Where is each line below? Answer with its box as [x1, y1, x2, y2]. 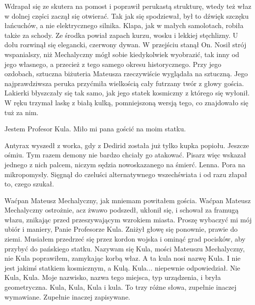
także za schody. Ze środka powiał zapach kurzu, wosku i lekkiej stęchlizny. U [4, 30, 238, 40]
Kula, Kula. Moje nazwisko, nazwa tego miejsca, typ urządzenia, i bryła [4, 272, 221, 282]
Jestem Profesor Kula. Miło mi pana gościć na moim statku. [4, 123, 186, 134]
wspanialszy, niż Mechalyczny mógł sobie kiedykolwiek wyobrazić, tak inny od [4, 49, 239, 59]
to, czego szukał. [4, 179, 54, 189]
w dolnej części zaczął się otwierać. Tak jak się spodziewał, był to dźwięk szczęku [4, 10, 249, 21]
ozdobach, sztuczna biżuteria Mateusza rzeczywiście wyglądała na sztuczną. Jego [4, 68, 248, 79]
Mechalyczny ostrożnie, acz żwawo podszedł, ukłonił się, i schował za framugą [4, 205, 239, 215]
